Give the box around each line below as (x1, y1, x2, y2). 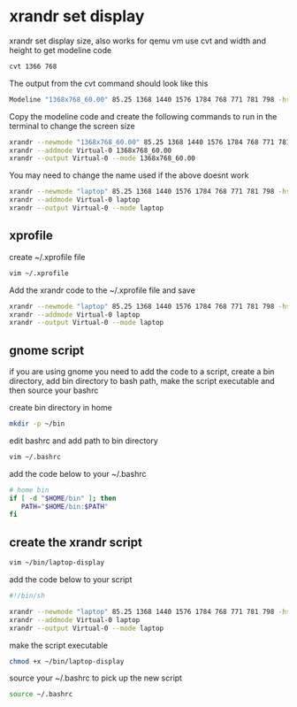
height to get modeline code (9, 44, 112, 55)
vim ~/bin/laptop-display (9, 558, 104, 567)
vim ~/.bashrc (9, 452, 62, 461)
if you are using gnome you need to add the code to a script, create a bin (9, 366, 275, 377)
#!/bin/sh (9, 591, 46, 600)
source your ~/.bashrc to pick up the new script (9, 672, 183, 683)
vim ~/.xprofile (9, 268, 69, 278)
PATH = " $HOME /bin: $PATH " (20, 502, 109, 511)
